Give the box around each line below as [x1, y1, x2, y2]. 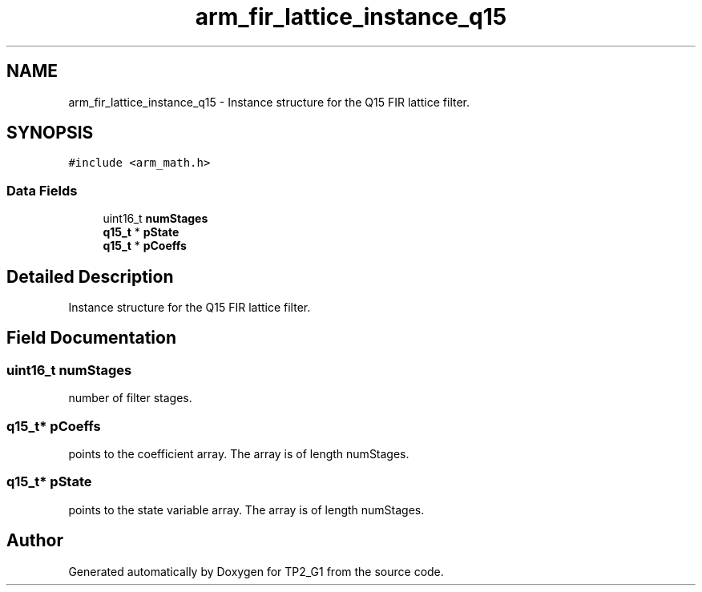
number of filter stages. [68, 391, 192, 405]
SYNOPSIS [6, 123, 94, 143]
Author [6, 530, 63, 551]
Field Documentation [6, 328, 176, 348]
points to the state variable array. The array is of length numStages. [68, 502, 425, 517]
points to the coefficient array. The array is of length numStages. [68, 447, 409, 461]
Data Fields [6, 182, 78, 199]
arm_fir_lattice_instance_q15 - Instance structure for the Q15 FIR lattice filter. [68, 95, 470, 109]
